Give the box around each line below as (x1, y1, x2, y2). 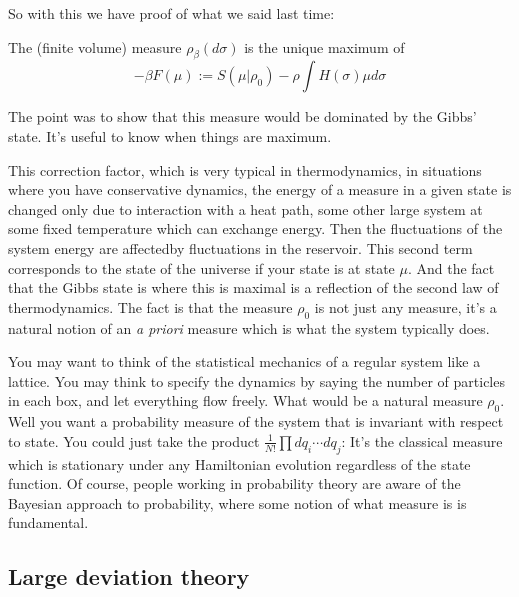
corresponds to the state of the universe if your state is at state (8, 257, 395, 278)
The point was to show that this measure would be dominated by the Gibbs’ (8, 106, 477, 127)
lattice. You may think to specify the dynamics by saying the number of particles (8, 370, 505, 391)
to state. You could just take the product (8, 430, 260, 451)
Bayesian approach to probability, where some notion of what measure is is (8, 492, 467, 513)
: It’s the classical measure (341, 430, 503, 451)
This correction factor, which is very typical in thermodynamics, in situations (8, 159, 482, 180)
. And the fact (407, 257, 495, 278)
